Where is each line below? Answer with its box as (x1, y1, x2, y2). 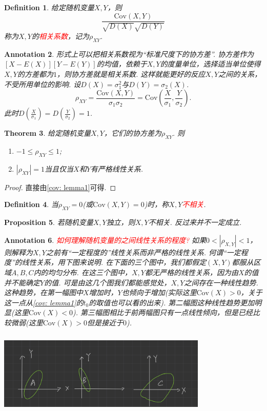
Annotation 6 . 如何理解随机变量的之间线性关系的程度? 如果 (4, 234, 207, 245)
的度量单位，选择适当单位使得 (160, 58, 261, 69)
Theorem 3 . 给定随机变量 (4, 128, 91, 138)
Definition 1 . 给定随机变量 (4, 2, 94, 12)
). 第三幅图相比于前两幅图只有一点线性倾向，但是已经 (72, 307, 253, 318)
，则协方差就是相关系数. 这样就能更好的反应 (56, 69, 206, 79)
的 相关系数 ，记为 (31, 31, 89, 42)
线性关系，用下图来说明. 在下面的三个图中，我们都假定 (22, 257, 207, 268)
